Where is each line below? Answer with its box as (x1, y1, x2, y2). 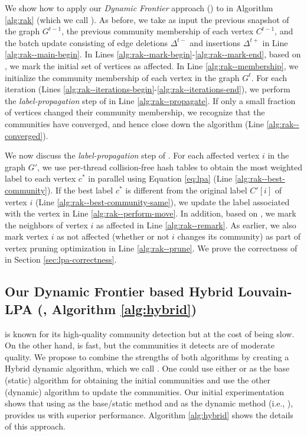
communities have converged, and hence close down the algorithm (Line (5, 117, 264, 130)
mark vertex (5, 230, 48, 243)
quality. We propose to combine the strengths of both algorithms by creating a (5, 350, 289, 363)
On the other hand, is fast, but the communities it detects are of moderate (5, 339, 275, 351)
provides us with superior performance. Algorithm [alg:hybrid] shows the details (5, 408, 293, 421)
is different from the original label (125, 183, 247, 196)
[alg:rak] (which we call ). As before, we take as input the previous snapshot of (5, 13, 289, 25)
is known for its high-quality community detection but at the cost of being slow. (5, 327, 295, 340)
